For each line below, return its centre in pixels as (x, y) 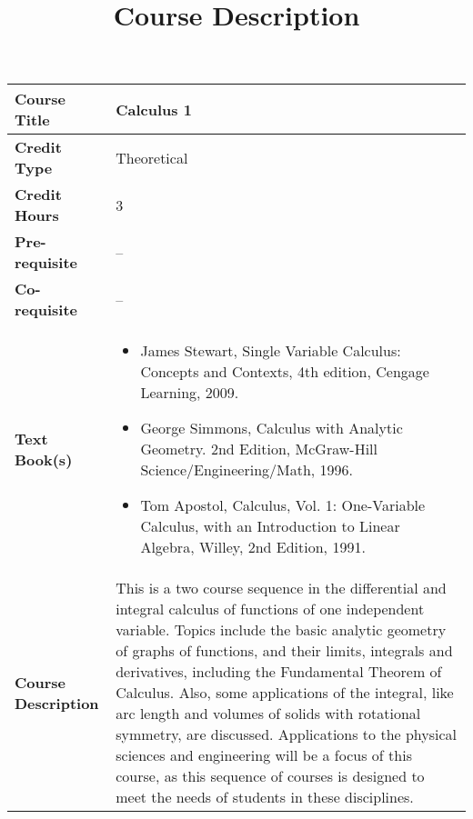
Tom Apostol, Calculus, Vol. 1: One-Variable (283, 505)
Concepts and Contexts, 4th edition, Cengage (285, 372)
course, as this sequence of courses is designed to (270, 776)
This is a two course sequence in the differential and (281, 588)
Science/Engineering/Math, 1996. (247, 470)
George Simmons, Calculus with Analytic (272, 428)
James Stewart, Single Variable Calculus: (271, 351)
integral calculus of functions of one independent (270, 609)
